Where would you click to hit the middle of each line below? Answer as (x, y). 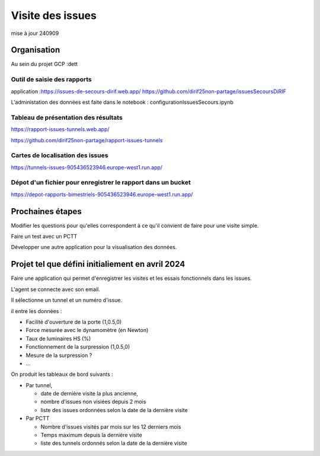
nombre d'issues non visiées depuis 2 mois (93, 402)
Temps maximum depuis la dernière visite (91, 435)
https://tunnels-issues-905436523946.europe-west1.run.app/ (87, 167)
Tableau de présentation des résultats (67, 117)
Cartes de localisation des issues (60, 155)
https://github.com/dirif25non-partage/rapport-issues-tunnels (87, 140)
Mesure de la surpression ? (59, 355)
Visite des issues (54, 15)
